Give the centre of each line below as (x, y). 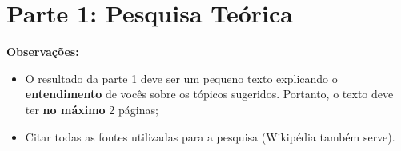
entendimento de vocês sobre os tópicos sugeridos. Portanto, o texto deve (209, 94)
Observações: (43, 52)
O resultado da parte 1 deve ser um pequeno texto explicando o (181, 78)
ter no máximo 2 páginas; (92, 109)
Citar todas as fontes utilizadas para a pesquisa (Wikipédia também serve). (210, 136)
